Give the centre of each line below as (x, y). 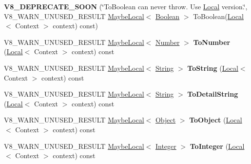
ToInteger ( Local (217, 146)
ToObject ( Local (216, 120)
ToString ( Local (213, 68)
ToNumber (212, 42)
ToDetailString (213, 94)
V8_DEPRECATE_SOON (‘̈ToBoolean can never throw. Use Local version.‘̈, (126, 6)
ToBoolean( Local (218, 16)
